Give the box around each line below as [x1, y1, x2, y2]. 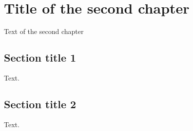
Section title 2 [4, 96, 77, 111]
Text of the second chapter [4, 26, 84, 36]
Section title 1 [4, 50, 77, 65]
